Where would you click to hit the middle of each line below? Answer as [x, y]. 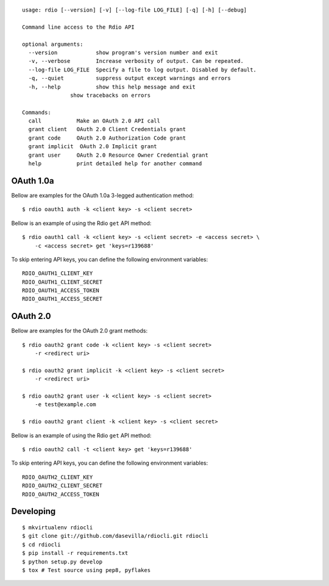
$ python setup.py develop [62, 562]
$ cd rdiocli [41, 545]
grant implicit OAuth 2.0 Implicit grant [93, 147]
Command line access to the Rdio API [79, 27]
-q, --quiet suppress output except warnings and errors [129, 78]
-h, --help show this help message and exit [112, 87]
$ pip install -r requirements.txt [75, 553]
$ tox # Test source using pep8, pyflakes [87, 570]
